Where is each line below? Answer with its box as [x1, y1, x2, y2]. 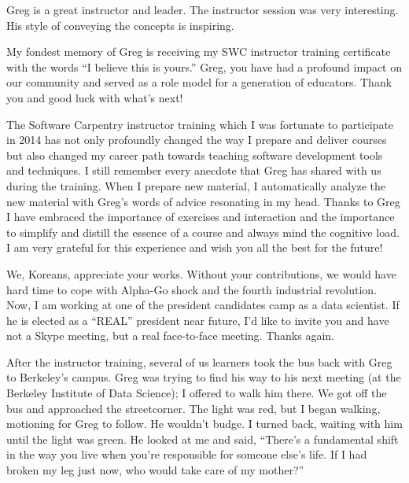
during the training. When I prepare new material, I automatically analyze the [6, 177, 386, 194]
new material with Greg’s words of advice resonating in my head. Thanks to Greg [6, 193, 400, 209]
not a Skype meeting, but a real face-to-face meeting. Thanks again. [6, 327, 334, 344]
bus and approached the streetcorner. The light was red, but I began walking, [6, 400, 381, 416]
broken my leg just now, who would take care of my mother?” [6, 462, 304, 478]
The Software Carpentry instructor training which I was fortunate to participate [6, 116, 394, 132]
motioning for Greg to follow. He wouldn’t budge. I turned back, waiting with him [6, 415, 403, 432]
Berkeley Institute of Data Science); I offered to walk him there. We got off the [6, 385, 387, 401]
